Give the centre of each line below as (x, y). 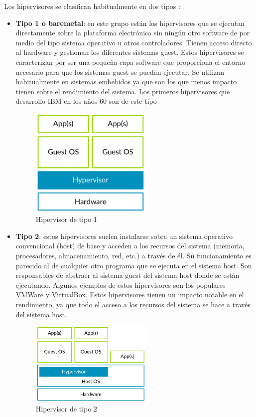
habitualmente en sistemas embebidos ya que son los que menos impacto (126, 82)
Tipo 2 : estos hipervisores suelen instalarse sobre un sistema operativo (124, 236)
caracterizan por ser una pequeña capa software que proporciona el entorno (130, 62)
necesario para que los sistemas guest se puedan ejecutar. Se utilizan (120, 72)
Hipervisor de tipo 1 (66, 219)
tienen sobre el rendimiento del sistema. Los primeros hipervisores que (123, 91)
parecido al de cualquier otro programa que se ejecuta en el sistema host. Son (134, 265)
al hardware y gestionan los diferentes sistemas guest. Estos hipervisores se (130, 52)
